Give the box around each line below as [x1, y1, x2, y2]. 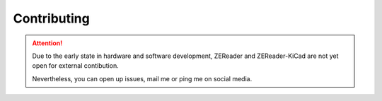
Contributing [13, 11, 90, 26]
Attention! [32, 39, 63, 47]
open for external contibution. [32, 61, 120, 70]
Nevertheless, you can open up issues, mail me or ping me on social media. [32, 74, 253, 83]
